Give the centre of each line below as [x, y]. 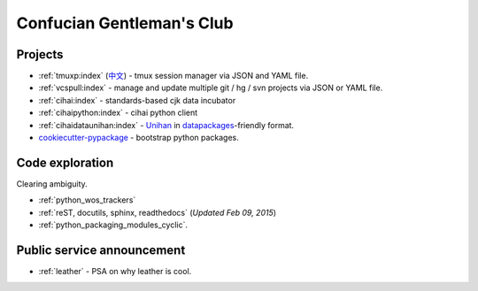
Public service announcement [101, 250]
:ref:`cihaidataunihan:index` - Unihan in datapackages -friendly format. [166, 125]
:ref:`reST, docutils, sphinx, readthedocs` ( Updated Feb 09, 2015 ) [158, 212]
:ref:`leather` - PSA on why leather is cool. [115, 271]
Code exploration [65, 162]
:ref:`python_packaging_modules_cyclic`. [113, 225]
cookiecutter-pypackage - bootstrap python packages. [139, 138]
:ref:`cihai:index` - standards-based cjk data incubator [137, 100]
